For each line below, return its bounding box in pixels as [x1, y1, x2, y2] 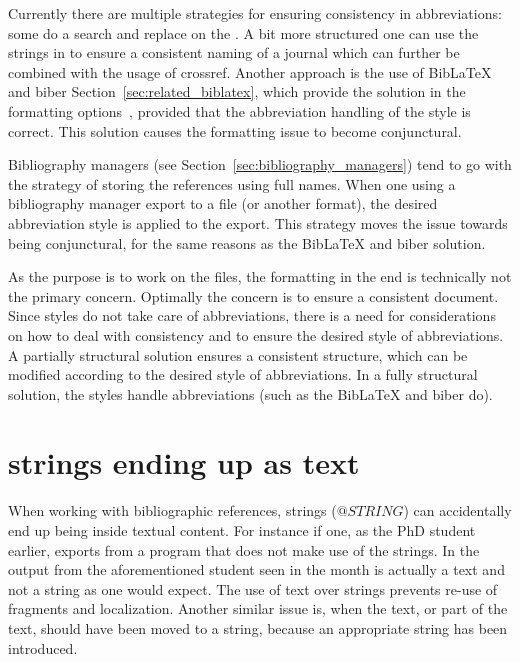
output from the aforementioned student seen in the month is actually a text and [8, 559, 505, 580]
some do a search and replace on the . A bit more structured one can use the [8, 22, 479, 43]
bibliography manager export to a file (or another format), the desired [8, 193, 438, 214]
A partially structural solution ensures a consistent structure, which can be [8, 344, 468, 365]
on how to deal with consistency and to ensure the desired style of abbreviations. [8, 324, 504, 345]
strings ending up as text [8, 442, 360, 483]
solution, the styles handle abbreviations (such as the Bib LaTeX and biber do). [8, 383, 493, 404]
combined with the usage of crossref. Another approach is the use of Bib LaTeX [8, 61, 492, 82]
